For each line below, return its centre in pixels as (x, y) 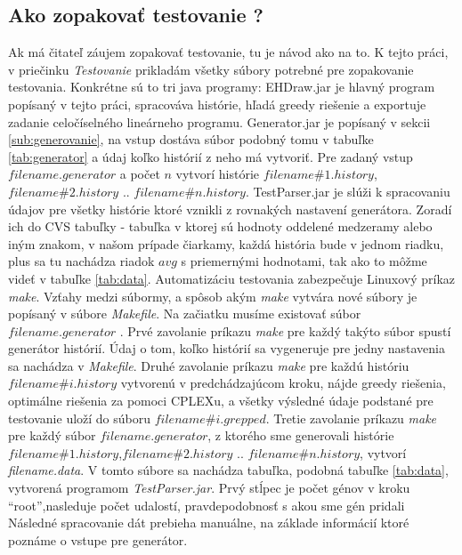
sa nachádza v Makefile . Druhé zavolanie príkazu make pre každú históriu (209, 365)
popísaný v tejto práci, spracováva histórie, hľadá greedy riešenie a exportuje (217, 104)
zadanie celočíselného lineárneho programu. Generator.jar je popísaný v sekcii (219, 121)
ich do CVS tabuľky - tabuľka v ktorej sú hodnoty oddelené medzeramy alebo (220, 226)
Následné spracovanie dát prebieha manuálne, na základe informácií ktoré (209, 523)
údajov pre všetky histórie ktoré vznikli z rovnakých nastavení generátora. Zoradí (230, 209)
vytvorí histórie (218, 174)
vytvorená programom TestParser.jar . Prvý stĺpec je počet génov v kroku (209, 488)
